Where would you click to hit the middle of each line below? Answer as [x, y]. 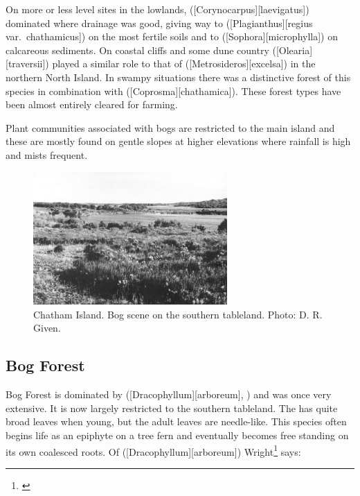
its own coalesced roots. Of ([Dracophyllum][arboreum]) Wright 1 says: [153, 450]
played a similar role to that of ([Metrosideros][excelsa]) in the [184, 63]
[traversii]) [27, 63]
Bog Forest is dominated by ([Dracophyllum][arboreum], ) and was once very [169, 394]
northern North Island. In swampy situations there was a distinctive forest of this [178, 77]
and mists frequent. [47, 154]
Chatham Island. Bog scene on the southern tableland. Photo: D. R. [178, 314]
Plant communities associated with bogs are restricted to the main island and [170, 127]
